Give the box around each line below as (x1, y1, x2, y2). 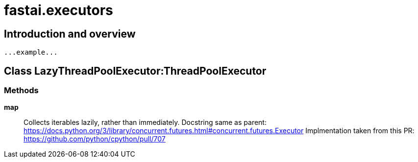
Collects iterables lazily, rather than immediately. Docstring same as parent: (24, 118, 267, 127)
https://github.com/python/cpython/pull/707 (24, 135, 166, 143)
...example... (4, 48, 58, 57)
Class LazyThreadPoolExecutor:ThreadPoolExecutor (4, 64, 267, 77)
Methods (4, 85, 39, 96)
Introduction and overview (4, 27, 136, 40)
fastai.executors (4, 2, 113, 19)
